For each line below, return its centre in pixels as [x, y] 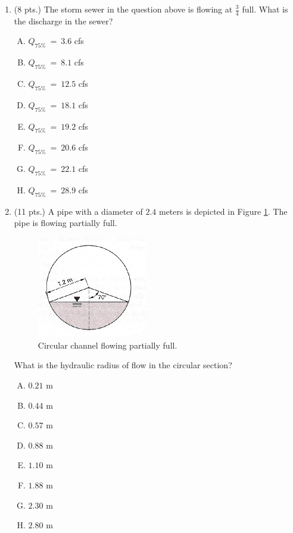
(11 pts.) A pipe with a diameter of [78, 211]
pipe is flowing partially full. [66, 223]
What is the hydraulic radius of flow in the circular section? [123, 365]
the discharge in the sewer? [63, 21]
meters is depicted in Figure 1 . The [223, 211]
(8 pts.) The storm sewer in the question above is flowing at [123, 9]
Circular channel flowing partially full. [107, 345]
